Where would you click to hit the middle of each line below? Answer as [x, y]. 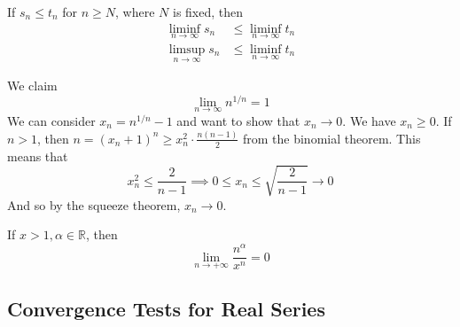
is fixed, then [208, 12]
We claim [32, 86]
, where [135, 12]
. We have [369, 120]
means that [38, 156]
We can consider [51, 120]
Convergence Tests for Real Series [166, 309]
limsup [187, 49]
